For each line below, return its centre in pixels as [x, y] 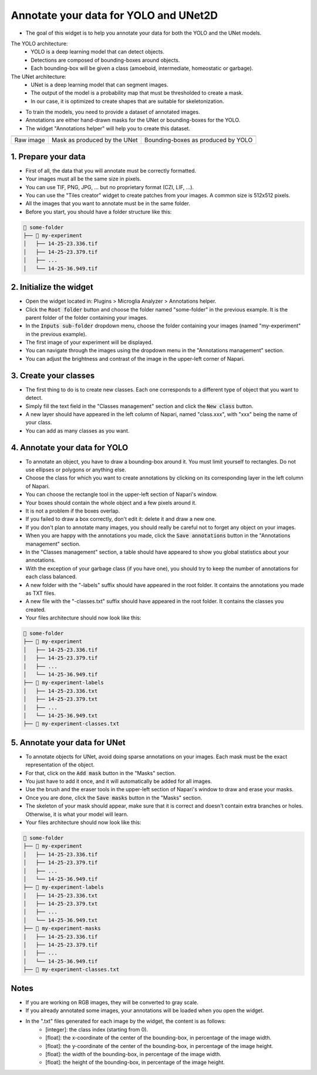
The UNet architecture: [39, 76]
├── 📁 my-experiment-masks [62, 928]
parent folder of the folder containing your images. [87, 317]
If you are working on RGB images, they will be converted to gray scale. [112, 1002]
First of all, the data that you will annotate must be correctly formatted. [111, 170]
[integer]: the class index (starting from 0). [97, 1029]
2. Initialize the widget [52, 287]
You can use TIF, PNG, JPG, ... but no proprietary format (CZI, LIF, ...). [109, 187]
